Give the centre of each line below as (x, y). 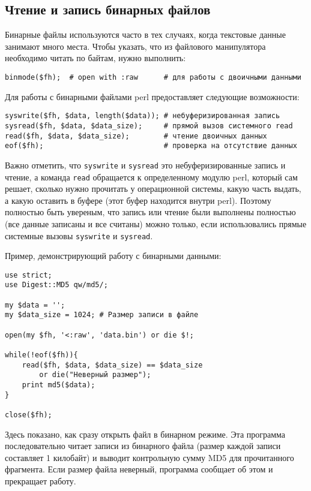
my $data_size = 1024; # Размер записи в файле (102, 315)
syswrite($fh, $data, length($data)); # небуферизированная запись (143, 116)
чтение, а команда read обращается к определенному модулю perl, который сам (151, 177)
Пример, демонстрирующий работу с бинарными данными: (113, 256)
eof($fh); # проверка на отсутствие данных (151, 146)
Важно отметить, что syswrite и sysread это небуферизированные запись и (145, 165)
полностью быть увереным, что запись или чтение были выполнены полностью (150, 212)
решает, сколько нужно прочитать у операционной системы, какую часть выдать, (153, 189)
